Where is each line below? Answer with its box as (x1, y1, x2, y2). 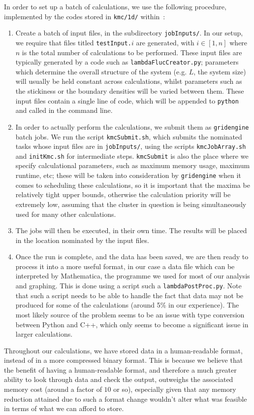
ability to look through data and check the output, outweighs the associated (4, 374, 233, 384)
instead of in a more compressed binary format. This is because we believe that (4, 355, 243, 365)
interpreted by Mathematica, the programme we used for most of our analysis (15, 271, 250, 281)
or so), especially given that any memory (113, 384, 236, 394)
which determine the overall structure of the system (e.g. (15, 66, 187, 76)
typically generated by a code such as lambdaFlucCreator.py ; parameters (15, 57, 239, 67)
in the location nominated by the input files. (15, 235, 149, 245)
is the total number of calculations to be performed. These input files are (22, 47, 242, 57)
